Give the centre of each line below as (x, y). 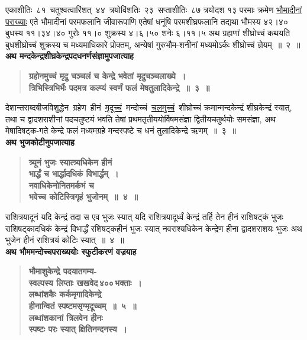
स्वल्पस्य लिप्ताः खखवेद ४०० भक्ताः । (85, 282)
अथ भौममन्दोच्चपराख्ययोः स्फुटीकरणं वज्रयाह (71, 251)
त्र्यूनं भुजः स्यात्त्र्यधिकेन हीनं (70, 162)
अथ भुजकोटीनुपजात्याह (40, 142)
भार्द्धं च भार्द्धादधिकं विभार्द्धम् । (74, 174)
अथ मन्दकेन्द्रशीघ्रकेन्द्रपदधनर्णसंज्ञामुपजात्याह (70, 56)
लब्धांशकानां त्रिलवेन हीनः (66, 317)
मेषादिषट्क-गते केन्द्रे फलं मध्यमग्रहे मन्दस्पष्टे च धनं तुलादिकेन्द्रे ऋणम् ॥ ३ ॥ (121, 130)
